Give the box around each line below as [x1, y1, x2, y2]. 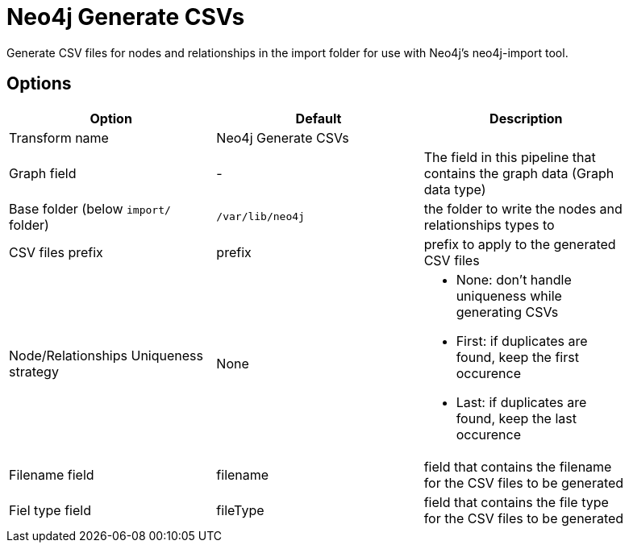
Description [489, 110, 563, 127]
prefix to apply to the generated [423, 235, 616, 252]
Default [295, 110, 342, 127]
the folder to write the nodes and [423, 200, 623, 217]
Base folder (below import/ [9, 200, 171, 217]
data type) [423, 181, 486, 198]
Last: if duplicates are [456, 393, 587, 410]
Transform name [9, 129, 109, 146]
